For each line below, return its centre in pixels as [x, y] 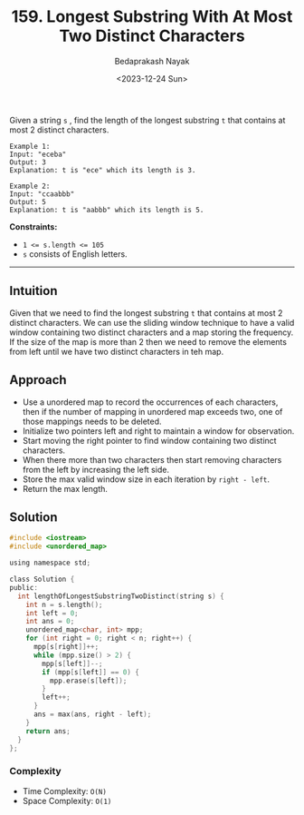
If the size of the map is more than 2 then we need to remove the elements [148, 341]
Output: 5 [28, 201]
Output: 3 [28, 162]
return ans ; [48, 731]
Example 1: [30, 146]
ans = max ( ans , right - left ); [92, 714]
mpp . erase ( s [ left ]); [88, 681]
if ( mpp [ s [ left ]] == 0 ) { [91, 672]
